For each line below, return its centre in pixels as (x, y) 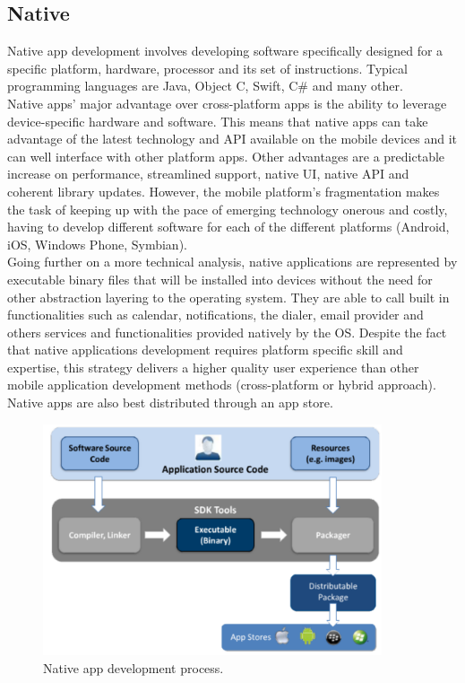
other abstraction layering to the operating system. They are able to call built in (228, 297)
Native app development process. (133, 667)
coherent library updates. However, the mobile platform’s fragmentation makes (224, 191)
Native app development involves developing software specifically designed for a (225, 51)
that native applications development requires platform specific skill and (205, 350)
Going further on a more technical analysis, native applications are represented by (232, 262)
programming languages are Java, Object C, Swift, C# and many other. (205, 86)
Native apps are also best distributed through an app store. (170, 403)
